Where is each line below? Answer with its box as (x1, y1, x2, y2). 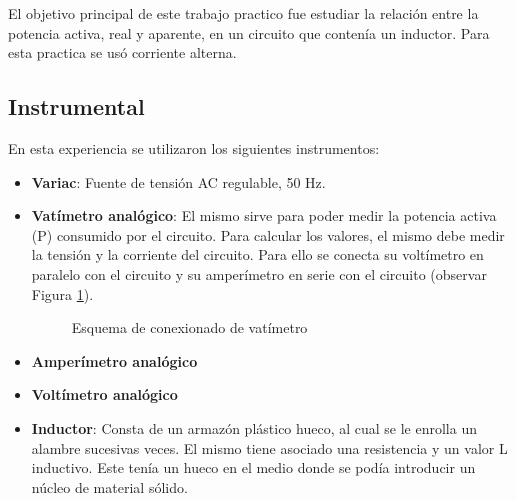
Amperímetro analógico (31, 350, 198, 371)
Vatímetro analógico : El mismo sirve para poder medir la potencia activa (31, 205, 497, 226)
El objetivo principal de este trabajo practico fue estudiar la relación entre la (8, 3, 479, 23)
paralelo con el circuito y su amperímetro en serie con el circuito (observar (31, 263, 487, 284)
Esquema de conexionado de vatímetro (71, 317, 308, 338)
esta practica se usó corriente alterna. (8, 42, 237, 63)
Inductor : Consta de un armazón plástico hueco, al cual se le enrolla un (31, 417, 477, 438)
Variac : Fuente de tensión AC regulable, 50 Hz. (31, 171, 326, 192)
